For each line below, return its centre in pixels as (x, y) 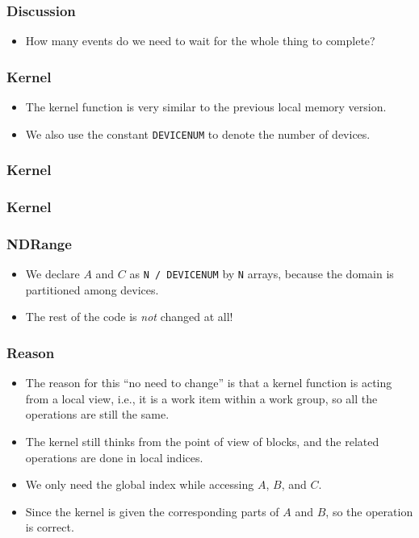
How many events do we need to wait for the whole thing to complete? (200, 41)
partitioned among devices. (92, 289)
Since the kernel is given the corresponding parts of (152, 511)
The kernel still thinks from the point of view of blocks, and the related (202, 442)
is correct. (50, 527)
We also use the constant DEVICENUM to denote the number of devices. (198, 133)
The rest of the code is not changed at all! (129, 317)
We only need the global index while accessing (140, 484)
